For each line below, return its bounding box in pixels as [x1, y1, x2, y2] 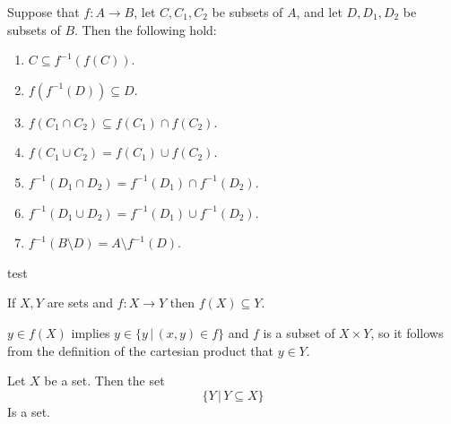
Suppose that [7, 3, 80, 21]
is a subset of [263, 323, 335, 342]
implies [71, 323, 110, 342]
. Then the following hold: [74, 20, 217, 39]
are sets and [47, 293, 113, 312]
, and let [296, 3, 343, 21]
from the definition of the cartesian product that [7, 341, 273, 359]
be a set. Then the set [44, 371, 165, 390]
